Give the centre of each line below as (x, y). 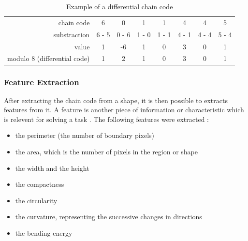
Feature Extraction (42, 82)
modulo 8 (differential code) (49, 58)
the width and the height (52, 168)
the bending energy (44, 233)
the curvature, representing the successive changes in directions (109, 217)
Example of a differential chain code (120, 6)
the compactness (40, 184)
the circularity (36, 200)
